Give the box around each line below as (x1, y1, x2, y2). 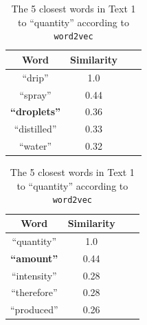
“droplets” (10, 104, 61, 119)
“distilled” (14, 121, 57, 136)
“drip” (22, 70, 49, 84)
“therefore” (11, 285, 58, 299)
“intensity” (11, 268, 57, 282)
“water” (19, 139, 52, 153)
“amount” (10, 250, 58, 265)
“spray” (19, 87, 52, 101)
